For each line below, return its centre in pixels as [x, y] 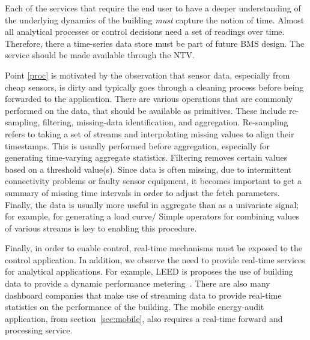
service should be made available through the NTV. [100, 55]
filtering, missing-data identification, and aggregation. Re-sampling [166, 122]
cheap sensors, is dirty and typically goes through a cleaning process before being [154, 87]
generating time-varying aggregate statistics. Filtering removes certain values [146, 157]
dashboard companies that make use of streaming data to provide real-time [143, 295]
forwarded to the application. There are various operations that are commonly [149, 99]
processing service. [39, 330]
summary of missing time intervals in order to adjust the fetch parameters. [142, 192]
